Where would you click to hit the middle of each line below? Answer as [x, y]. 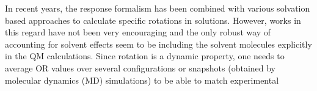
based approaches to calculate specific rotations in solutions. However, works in [153, 20]
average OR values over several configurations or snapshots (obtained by [140, 67]
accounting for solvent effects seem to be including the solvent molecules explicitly [158, 44]
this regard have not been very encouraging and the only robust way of [138, 32]
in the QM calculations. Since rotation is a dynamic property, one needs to [145, 56]
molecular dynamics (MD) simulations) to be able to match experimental [142, 80]
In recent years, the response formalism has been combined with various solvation [158, 8]
